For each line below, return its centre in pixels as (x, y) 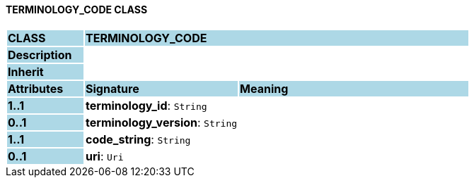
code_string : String (138, 139)
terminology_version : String (162, 122)
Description (40, 55)
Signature (112, 88)
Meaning (264, 88)
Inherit (26, 71)
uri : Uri (105, 156)
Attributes (36, 88)
